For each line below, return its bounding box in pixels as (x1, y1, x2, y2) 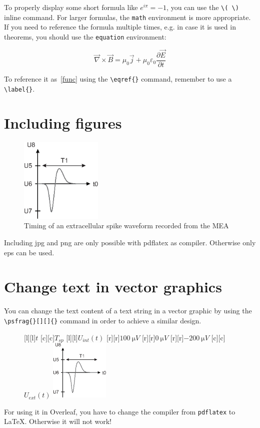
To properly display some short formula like (4, 2, 138, 12)
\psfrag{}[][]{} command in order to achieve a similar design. (4, 315, 201, 325)
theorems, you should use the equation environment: (4, 31, 166, 42)
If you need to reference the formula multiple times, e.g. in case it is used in (4, 22, 236, 32)
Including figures (4, 113, 122, 133)
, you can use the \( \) (166, 2, 239, 12)
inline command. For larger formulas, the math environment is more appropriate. (4, 12, 251, 22)
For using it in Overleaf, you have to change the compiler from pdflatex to (4, 406, 235, 416)
